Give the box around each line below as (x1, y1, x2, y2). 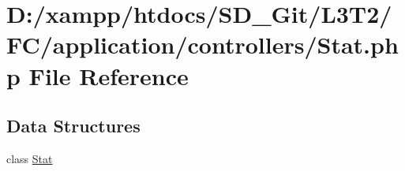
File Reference (28, 59, 189, 91)
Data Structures (6, 113, 141, 138)
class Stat (6, 150, 53, 166)
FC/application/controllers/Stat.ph (6, 28, 399, 61)
